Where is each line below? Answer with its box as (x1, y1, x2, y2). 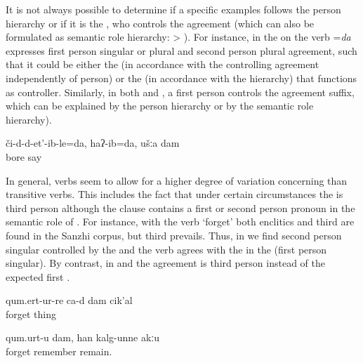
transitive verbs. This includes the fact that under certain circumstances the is (6, 187, 343, 202)
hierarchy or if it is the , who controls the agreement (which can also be (6, 15, 315, 30)
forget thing (6, 306, 57, 321)
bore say (6, 149, 42, 164)
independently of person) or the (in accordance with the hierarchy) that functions (6, 70, 357, 85)
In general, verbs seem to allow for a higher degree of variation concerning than (6, 173, 348, 187)
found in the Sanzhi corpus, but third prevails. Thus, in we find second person (6, 227, 342, 242)
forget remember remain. (6, 344, 112, 359)
